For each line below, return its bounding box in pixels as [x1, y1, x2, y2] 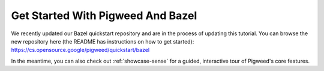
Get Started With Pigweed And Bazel [11, 9, 197, 22]
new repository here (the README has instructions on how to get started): [11, 38, 194, 45]
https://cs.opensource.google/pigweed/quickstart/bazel [11, 47, 150, 54]
